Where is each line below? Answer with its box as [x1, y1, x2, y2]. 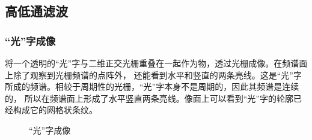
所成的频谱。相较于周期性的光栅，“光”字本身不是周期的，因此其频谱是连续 [5, 80, 299, 93]
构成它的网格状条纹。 [13, 104, 97, 116]
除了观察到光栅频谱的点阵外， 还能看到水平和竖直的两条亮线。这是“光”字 [13, 68, 302, 81]
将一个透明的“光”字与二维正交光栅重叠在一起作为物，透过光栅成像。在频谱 [5, 57, 299, 69]
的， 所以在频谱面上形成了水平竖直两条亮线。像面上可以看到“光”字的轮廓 [5, 92, 293, 104]
